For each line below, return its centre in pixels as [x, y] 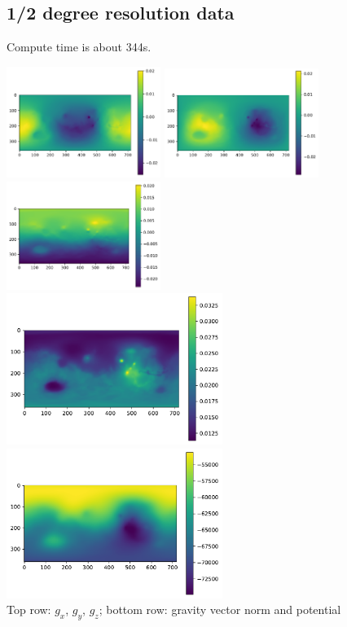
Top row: [29, 609]
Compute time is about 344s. [79, 47]
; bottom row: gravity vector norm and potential [220, 609]
